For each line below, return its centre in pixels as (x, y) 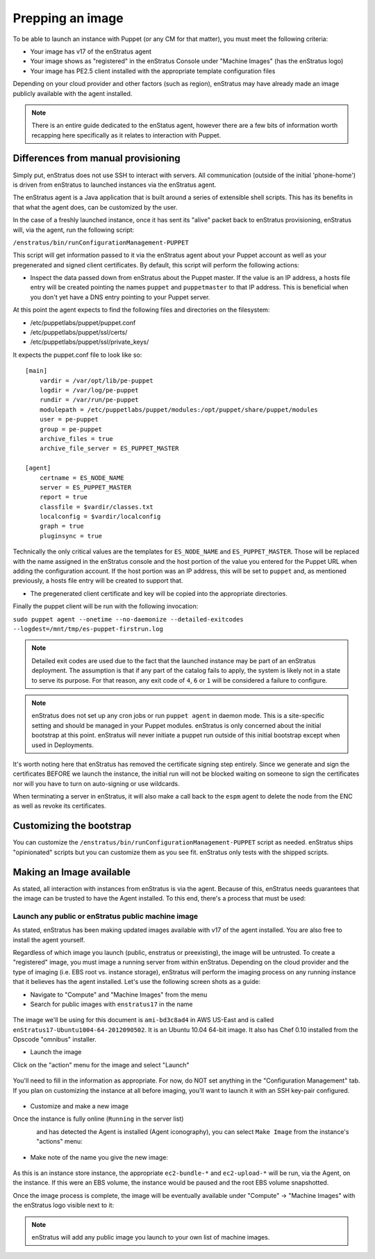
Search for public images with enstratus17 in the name (111, 1004)
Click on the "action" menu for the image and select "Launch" (101, 1065)
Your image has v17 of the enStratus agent (91, 51)
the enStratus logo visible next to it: (64, 1206)
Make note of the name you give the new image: (99, 1157)
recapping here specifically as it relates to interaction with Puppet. (126, 135)
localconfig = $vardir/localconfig (100, 517)
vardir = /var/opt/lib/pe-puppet (97, 381)
